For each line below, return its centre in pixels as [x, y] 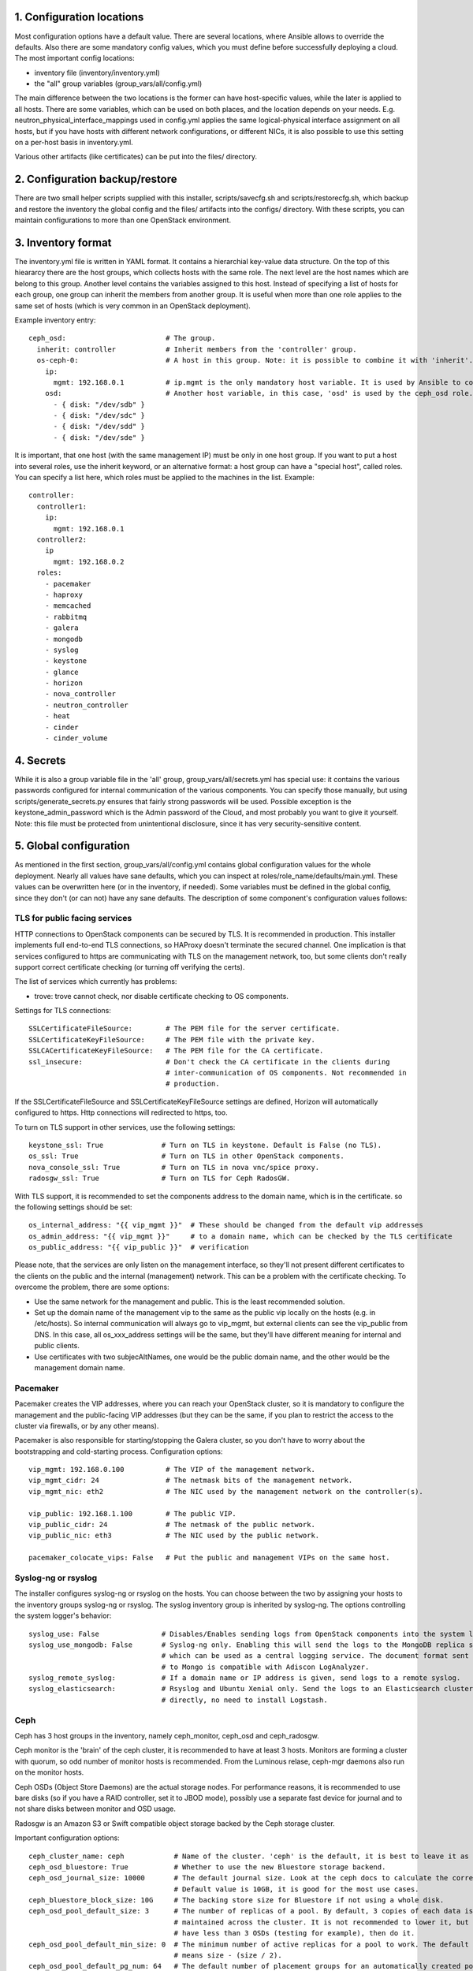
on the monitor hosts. [49, 1772]
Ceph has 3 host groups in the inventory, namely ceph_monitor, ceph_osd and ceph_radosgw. [167, 1736]
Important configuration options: [67, 1838]
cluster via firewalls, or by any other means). [87, 1425]
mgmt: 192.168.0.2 [89, 561]
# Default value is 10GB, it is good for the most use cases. [296, 1889]
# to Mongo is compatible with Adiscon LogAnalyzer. [265, 1667]
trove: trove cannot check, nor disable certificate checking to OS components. [162, 996]
